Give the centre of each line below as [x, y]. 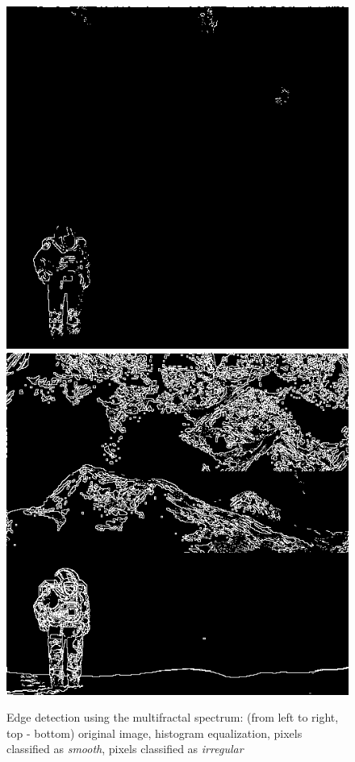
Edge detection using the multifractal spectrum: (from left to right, [173, 717]
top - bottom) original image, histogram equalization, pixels [155, 733]
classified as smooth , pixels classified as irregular [125, 749]
